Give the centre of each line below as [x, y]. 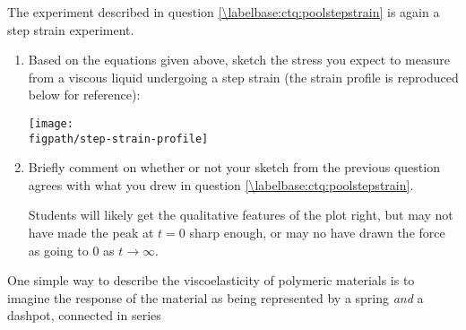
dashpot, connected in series [84, 315]
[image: [51, 123]
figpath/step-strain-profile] [118, 139]
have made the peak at [91, 233]
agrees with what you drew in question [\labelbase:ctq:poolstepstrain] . [221, 184]
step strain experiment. [71, 29]
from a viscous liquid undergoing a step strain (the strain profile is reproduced [243, 77]
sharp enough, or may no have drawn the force [317, 233]
